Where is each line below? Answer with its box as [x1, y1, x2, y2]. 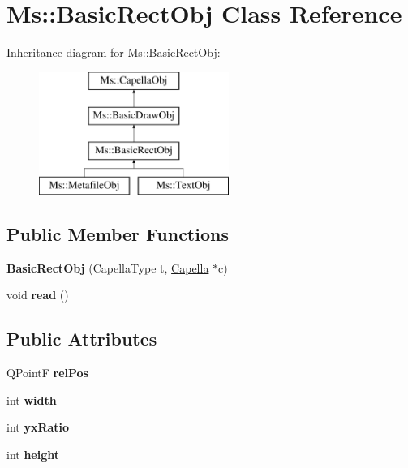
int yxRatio [6, 419, 70, 436]
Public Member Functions [6, 221, 229, 246]
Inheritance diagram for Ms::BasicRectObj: [6, 44, 221, 61]
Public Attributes [6, 326, 157, 351]
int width [6, 391, 57, 408]
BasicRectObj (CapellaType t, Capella [6, 259, 209, 276]
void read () [6, 286, 69, 303]
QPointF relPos [6, 364, 89, 381]
